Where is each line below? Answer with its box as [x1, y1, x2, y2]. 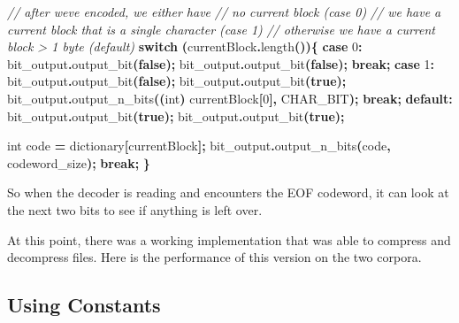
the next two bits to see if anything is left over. [7, 200, 263, 219]
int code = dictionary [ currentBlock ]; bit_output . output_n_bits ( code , [7, 136, 391, 155]
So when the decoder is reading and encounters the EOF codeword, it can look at [7, 183, 449, 202]
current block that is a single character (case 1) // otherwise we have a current [7, 19, 435, 38]
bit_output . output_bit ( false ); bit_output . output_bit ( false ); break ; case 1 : [7, 54, 434, 73]
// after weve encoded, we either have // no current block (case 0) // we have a [7, 3, 441, 20]
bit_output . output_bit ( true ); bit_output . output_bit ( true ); [7, 106, 345, 125]
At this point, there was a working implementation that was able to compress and [7, 230, 451, 249]
